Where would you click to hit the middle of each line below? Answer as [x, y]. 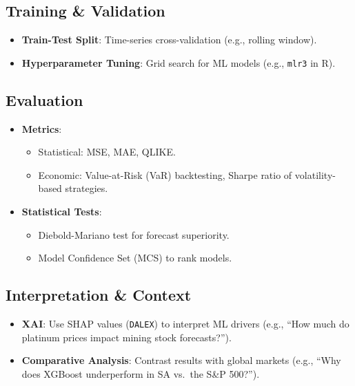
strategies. [87, 188]
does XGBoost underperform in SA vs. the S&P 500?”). [141, 373]
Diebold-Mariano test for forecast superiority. [134, 234]
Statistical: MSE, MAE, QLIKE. [107, 152]
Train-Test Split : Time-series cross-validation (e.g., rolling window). [169, 40]
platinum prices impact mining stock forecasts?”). [126, 337]
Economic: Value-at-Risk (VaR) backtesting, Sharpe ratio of [165, 174]
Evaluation [44, 99]
